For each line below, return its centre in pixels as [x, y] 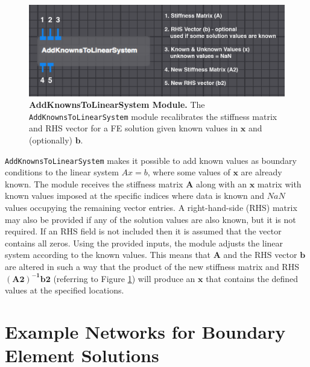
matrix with [279, 183]
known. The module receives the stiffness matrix [94, 183]
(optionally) [51, 140]
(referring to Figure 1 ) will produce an [124, 278]
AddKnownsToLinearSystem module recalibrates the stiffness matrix [153, 116]
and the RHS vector [260, 255]
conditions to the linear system [62, 172]
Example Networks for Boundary [145, 331]
